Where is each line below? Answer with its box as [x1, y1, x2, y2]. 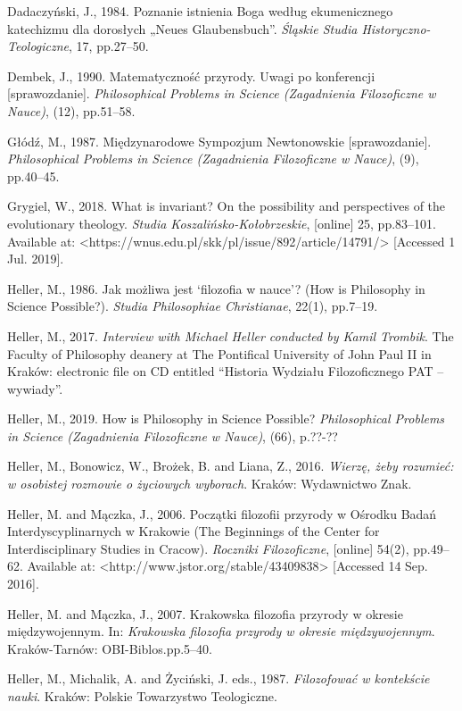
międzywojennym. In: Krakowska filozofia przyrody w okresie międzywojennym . [7, 622, 435, 640]
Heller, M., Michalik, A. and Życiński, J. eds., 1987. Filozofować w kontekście [7, 669, 430, 688]
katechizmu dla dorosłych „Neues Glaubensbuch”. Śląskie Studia [7, 19, 358, 38]
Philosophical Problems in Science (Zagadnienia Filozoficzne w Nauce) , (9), [7, 149, 419, 168]
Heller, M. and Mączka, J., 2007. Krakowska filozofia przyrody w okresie [7, 604, 403, 623]
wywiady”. [7, 379, 63, 397]
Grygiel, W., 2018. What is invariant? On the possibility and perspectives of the [7, 197, 446, 215]
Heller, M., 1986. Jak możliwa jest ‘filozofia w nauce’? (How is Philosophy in [7, 279, 425, 297]
